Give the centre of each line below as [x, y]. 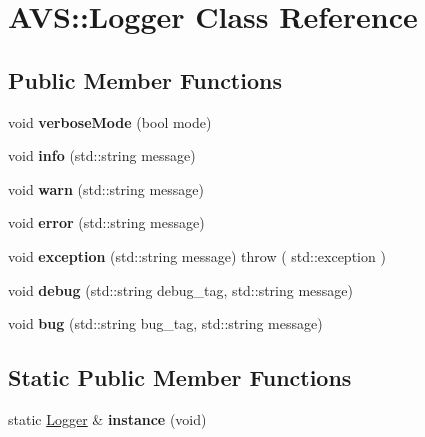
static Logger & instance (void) [107, 418]
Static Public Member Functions [180, 377]
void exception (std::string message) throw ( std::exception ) [197, 255]
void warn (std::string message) [106, 188]
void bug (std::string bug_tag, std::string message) [165, 323]
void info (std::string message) [102, 155]
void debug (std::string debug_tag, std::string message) [181, 289]
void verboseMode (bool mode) [110, 121]
